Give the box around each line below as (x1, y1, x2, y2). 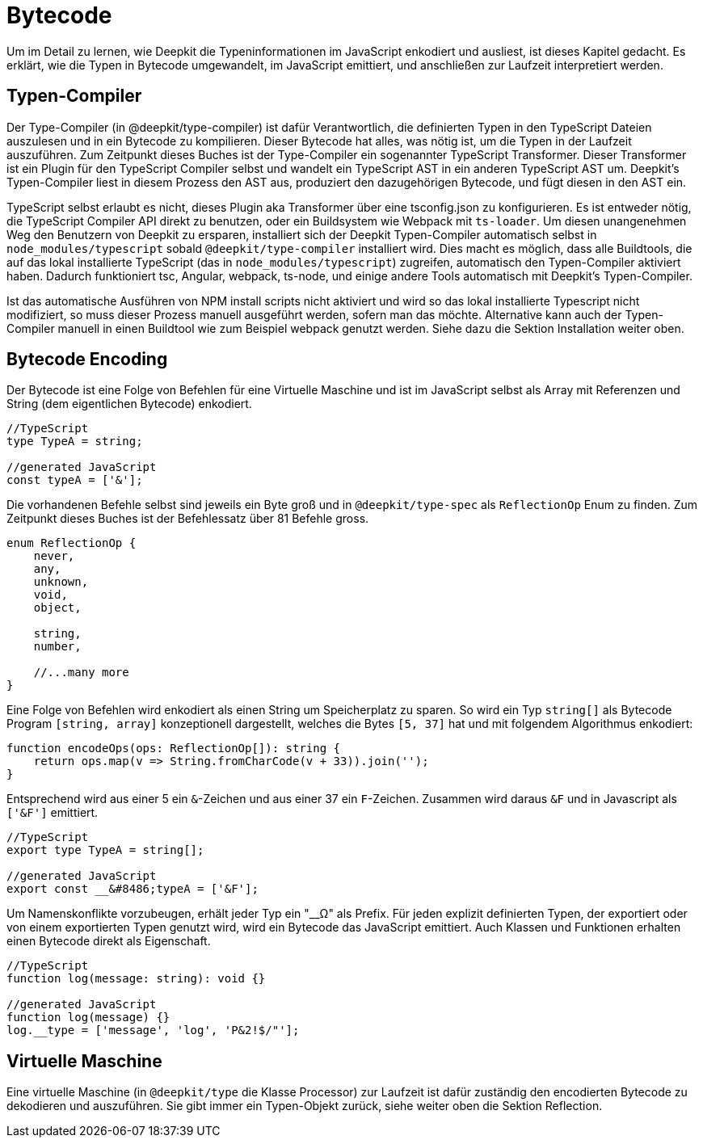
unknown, (33, 575, 89, 589)
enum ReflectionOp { (6, 536, 137, 550)
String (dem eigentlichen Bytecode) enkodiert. (6, 397, 252, 411)
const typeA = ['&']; (6, 473, 143, 487)
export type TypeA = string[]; (6, 843, 204, 857)
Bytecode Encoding (6, 349, 168, 370)
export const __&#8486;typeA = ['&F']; (6, 882, 259, 896)
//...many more (33, 666, 129, 679)
